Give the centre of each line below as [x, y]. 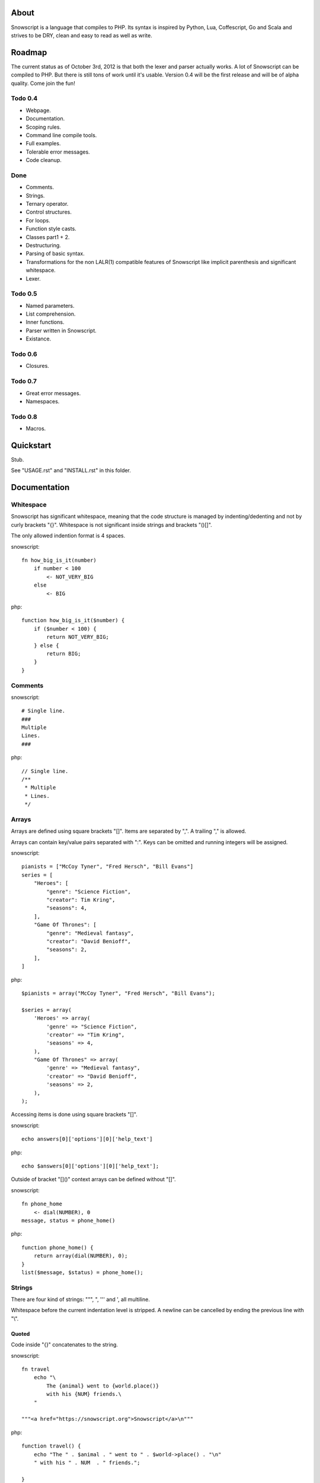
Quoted [20, 1334]
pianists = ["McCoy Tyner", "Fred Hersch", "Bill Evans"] [108, 867]
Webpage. [39, 110]
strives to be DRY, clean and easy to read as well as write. [81, 35]
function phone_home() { [57, 1247]
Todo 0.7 [24, 381]
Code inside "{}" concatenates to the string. [65, 1345]
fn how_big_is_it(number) [59, 560]
